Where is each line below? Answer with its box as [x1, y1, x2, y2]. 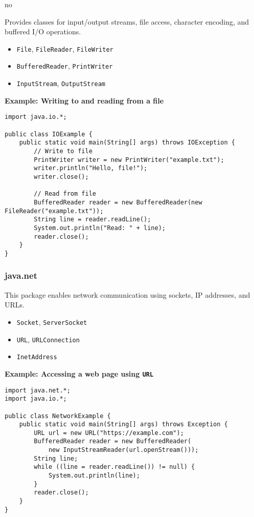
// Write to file [34, 147, 93, 155]
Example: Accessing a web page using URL [5, 368, 154, 379]
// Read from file [34, 190, 96, 198]
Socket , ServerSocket [16, 316, 87, 327]
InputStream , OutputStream [16, 78, 106, 89]
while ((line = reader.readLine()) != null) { [34, 463, 195, 471]
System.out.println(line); [48, 472, 140, 480]
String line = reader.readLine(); [34, 216, 151, 223]
